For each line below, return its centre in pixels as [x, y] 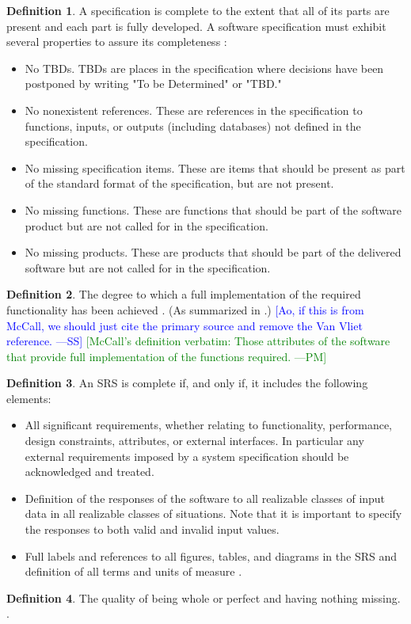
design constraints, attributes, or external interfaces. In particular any [194, 441]
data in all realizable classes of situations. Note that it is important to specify [213, 514]
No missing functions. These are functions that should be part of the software [213, 209]
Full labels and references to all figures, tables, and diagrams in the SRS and [211, 556]
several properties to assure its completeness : [117, 42]
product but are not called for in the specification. [147, 225]
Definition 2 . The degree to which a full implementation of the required [184, 294]
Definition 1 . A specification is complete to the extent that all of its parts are [198, 10]
